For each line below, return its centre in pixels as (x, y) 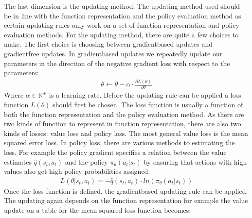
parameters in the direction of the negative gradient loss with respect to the (117, 63)
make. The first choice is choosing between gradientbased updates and (108, 44)
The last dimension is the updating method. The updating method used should (122, 6)
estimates (18, 161)
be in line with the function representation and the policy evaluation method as (123, 15)
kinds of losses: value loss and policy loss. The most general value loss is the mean (126, 133)
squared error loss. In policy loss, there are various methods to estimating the (119, 143)
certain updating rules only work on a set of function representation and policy (122, 25)
